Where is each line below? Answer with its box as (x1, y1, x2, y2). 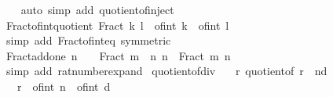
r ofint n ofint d (16, 77, 111, 94)
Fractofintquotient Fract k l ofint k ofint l (5, 16, 229, 33)
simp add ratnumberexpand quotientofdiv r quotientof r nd (5, 63, 328, 79)
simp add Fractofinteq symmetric (5, 32, 171, 48)
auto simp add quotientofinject (20, 2, 174, 17)
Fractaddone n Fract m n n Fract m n (5, 47, 231, 63)
